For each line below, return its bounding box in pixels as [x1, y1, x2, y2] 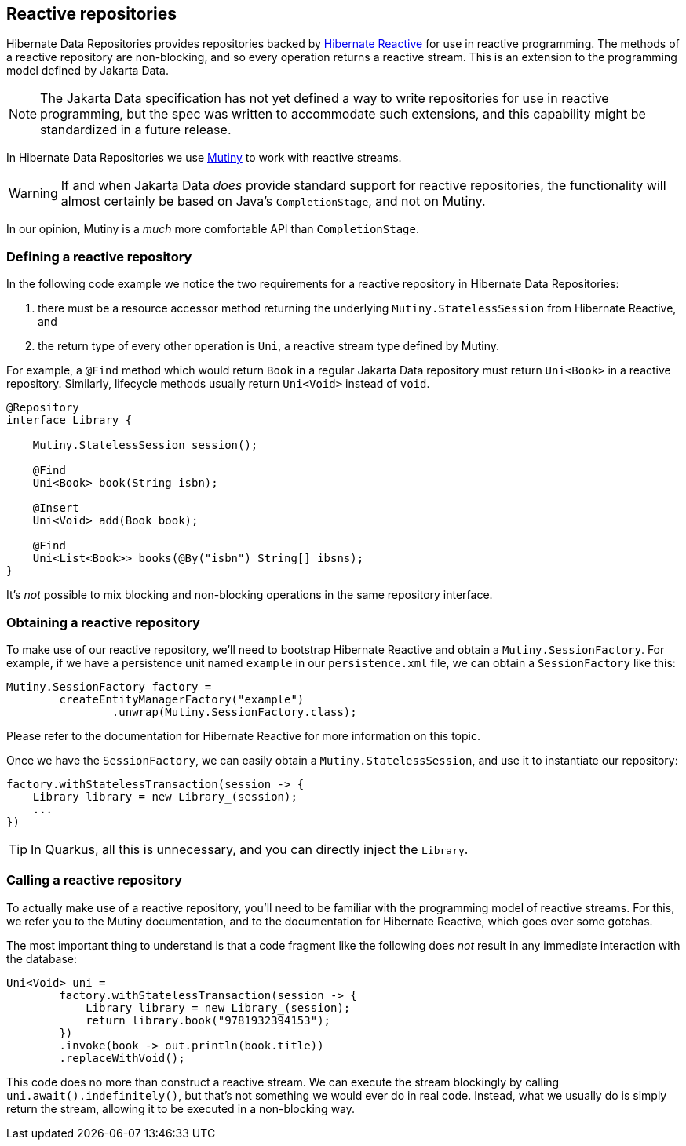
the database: [6, 951, 78, 965]
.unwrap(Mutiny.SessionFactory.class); [111, 705, 357, 718]
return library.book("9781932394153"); [86, 1013, 331, 1027]
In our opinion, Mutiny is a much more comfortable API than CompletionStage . [6, 222, 419, 236]
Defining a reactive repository [6, 248, 192, 265]
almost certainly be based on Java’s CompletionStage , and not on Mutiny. [60, 193, 486, 210]
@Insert [32, 502, 79, 515]
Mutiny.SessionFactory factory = [6, 680, 212, 693]
